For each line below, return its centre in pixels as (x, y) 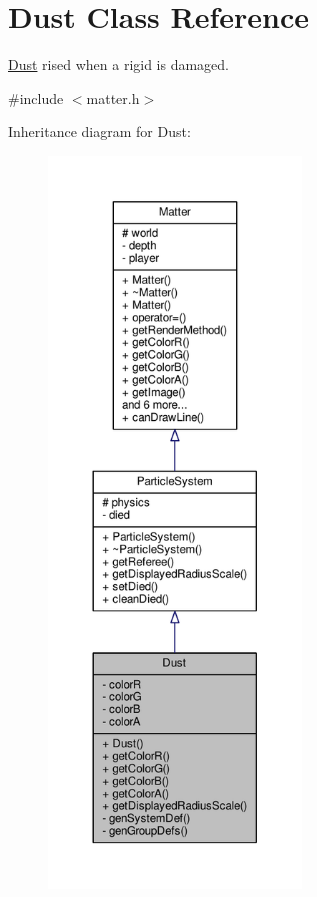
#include (36, 97)
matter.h (113, 97)
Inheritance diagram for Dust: (99, 131)
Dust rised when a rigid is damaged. (119, 64)
